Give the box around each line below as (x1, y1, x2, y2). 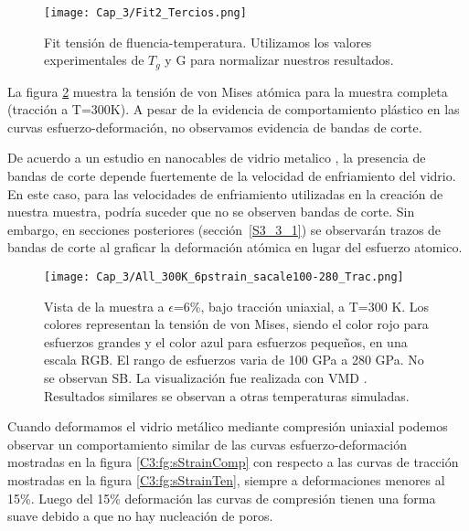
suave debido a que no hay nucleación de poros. (7, 506, 273, 526)
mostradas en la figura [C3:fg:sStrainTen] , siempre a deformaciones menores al (7, 471, 445, 490)
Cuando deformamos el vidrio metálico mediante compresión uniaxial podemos (7, 417, 448, 436)
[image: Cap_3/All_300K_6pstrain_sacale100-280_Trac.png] (44, 271, 404, 284)
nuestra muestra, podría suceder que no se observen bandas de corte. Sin (7, 202, 415, 221)
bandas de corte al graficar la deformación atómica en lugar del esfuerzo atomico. (7, 238, 463, 257)
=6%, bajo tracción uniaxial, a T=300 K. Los (173, 296, 430, 315)
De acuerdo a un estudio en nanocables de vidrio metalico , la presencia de (7, 148, 426, 167)
